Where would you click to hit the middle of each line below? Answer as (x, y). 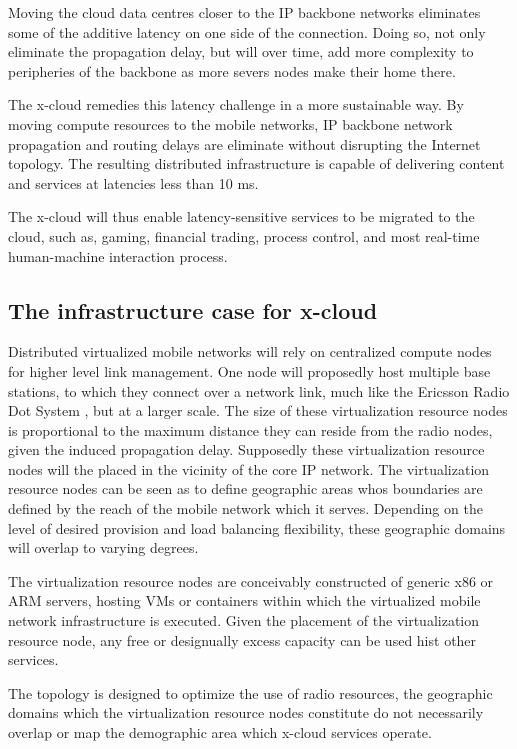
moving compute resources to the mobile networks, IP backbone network (230, 123)
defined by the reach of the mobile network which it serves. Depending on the (245, 508)
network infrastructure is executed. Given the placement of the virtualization (244, 620)
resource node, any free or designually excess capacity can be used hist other (242, 639)
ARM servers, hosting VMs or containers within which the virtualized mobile (244, 600)
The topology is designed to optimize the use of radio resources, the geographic (250, 692)
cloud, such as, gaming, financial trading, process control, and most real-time (244, 235)
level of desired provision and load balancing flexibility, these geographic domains (257, 527)
